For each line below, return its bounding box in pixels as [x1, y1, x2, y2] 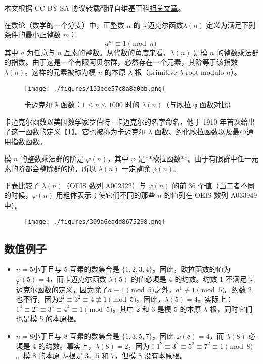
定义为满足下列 [206, 19, 256, 30]
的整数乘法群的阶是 [20, 153, 84, 164]
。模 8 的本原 [16, 350, 60, 361]
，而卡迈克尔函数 [50, 274, 107, 285]
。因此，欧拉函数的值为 [152, 264, 231, 274]
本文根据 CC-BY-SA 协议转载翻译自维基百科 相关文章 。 [4, 3, 185, 13]
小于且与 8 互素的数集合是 [33, 330, 120, 341]
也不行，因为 [16, 294, 59, 304]
